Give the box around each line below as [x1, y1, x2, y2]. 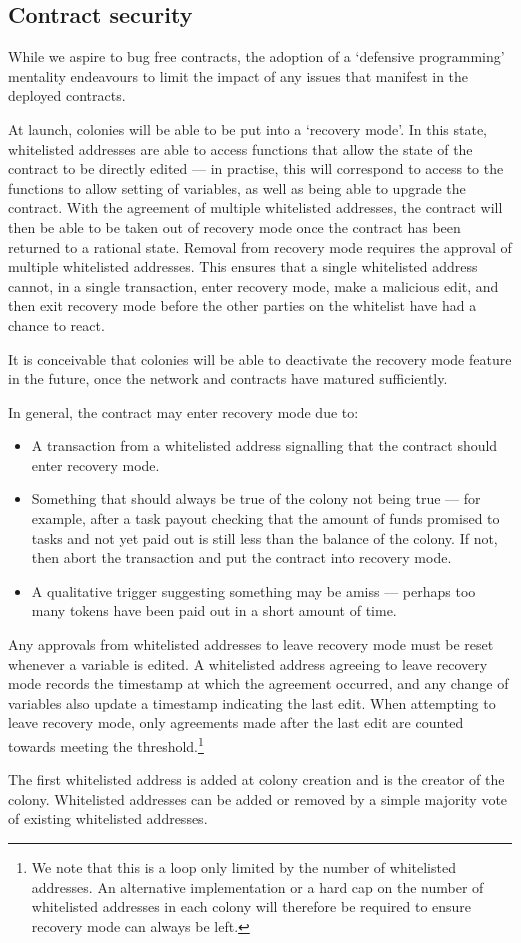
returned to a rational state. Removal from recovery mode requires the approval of [8, 236, 512, 257]
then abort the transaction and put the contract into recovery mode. [31, 547, 452, 568]
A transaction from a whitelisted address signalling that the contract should [31, 435, 498, 456]
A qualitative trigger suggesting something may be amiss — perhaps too [31, 580, 476, 601]
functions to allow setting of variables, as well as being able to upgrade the [8, 177, 466, 198]
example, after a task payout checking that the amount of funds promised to [31, 508, 500, 529]
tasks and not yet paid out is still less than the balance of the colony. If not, [31, 527, 498, 548]
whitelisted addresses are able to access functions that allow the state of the [8, 138, 473, 159]
